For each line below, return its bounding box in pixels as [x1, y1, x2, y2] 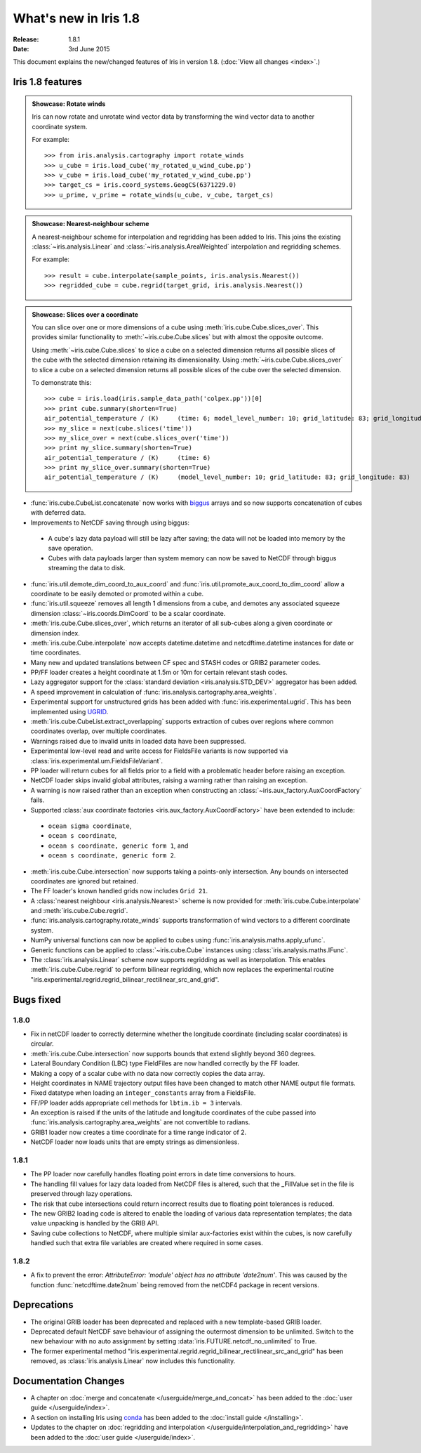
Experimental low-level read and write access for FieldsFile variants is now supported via [30, 747, 288, 755]
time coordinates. [30, 648, 81, 657]
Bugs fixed [13, 994, 61, 1006]
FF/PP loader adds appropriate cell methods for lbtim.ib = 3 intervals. [30, 1098, 242, 1107]
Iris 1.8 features [13, 76, 82, 88]
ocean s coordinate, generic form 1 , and [48, 841, 189, 850]
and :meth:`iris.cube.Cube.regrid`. [30, 907, 128, 915]
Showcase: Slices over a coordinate [32, 310, 138, 319]
